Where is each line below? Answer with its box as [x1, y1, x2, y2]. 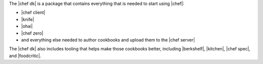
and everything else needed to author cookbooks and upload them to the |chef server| [21, 37, 195, 43]
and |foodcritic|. [9, 53, 41, 59]
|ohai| [21, 23, 33, 29]
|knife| [21, 16, 34, 22]
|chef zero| [21, 30, 43, 36]
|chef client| [21, 10, 46, 16]
